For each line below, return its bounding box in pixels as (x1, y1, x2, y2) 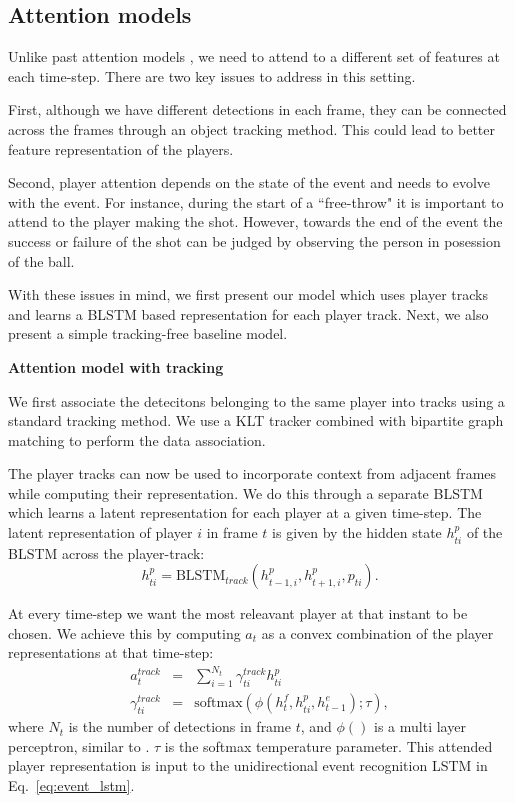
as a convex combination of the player (261, 622, 494, 643)
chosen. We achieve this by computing (8, 622, 241, 643)
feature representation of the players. (8, 138, 234, 159)
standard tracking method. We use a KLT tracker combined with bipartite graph (8, 410, 504, 431)
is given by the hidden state (272, 522, 442, 543)
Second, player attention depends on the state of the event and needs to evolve (8, 172, 491, 193)
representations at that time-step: (8, 642, 214, 663)
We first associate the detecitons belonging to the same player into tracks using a (8, 390, 505, 411)
